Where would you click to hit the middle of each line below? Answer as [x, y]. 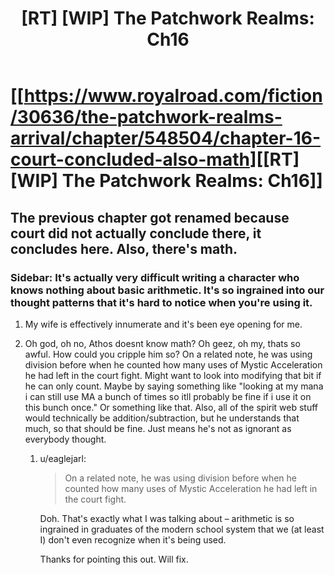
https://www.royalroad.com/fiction [173, 96]
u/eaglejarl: [63, 458]
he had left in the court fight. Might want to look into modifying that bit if [173, 375]
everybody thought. [65, 439]
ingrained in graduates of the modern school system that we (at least [182, 529]
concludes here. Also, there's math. [124, 248]
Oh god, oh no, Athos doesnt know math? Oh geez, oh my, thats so [162, 343]
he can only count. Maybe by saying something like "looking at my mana [174, 386]
